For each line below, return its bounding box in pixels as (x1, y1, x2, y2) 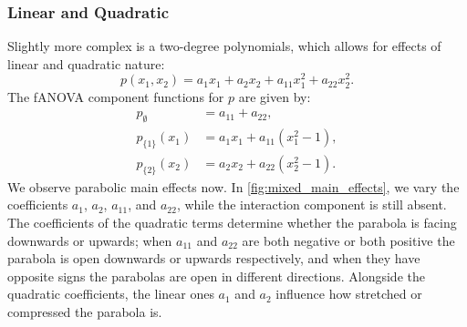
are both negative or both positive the (242, 230, 455, 250)
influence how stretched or (275, 284, 422, 303)
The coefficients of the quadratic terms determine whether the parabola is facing (7, 212, 457, 231)
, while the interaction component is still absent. (176, 195, 447, 214)
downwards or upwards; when (7, 230, 172, 250)
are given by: (238, 87, 311, 106)
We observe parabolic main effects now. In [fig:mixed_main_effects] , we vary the (7, 177, 460, 196)
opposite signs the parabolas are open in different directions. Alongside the (7, 266, 425, 285)
